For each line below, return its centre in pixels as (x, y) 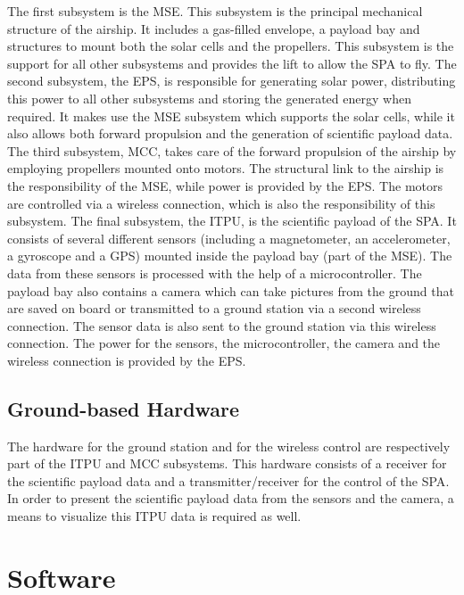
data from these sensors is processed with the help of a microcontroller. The (215, 273)
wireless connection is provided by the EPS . (127, 360)
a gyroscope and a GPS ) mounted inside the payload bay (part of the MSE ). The (230, 256)
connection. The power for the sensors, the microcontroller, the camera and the (224, 343)
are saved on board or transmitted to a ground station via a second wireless (214, 308)
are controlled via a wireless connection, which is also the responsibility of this (221, 203)
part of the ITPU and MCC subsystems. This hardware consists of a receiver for (227, 463)
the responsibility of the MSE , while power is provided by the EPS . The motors (225, 185)
